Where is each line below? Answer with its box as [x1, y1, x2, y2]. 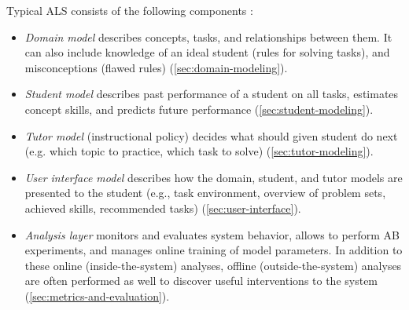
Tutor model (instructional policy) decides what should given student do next [24, 127, 398, 144]
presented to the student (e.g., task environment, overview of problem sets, [24, 184, 386, 201]
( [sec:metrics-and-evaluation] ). [24, 287, 170, 304]
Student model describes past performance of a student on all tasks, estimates [24, 86, 399, 102]
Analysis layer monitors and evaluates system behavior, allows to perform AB [24, 226, 400, 243]
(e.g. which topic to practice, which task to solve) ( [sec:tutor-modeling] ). [24, 143, 374, 159]
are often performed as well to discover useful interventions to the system [24, 272, 378, 289]
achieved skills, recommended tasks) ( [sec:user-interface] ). [24, 199, 301, 216]
